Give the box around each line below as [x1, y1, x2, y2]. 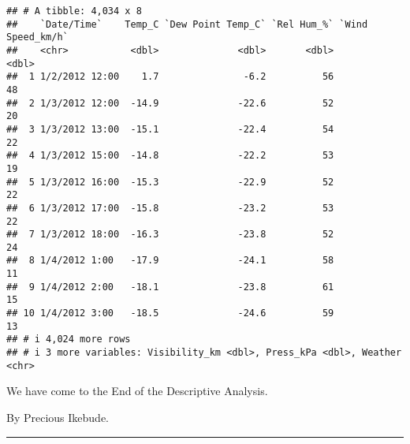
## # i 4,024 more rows [6, 334, 131, 345]
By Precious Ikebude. [6, 409, 110, 425]
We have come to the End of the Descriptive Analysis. [6, 382, 268, 399]
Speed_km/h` [6, 32, 69, 43]
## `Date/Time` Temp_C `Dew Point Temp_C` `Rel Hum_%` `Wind [6, 18, 368, 30]
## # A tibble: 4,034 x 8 [6, 6, 142, 17]
